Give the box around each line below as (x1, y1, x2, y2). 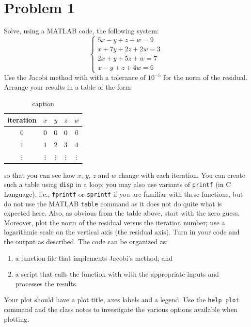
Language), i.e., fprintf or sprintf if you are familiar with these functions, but (4, 188, 243, 199)
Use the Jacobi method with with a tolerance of (4, 72, 146, 82)
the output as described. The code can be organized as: (4, 236, 168, 247)
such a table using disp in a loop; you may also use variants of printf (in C (4, 179, 231, 189)
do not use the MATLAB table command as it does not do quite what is (4, 198, 222, 208)
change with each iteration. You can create (118, 170, 245, 180)
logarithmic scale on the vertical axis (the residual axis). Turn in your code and (4, 227, 240, 237)
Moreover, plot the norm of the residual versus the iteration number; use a (4, 217, 225, 227)
